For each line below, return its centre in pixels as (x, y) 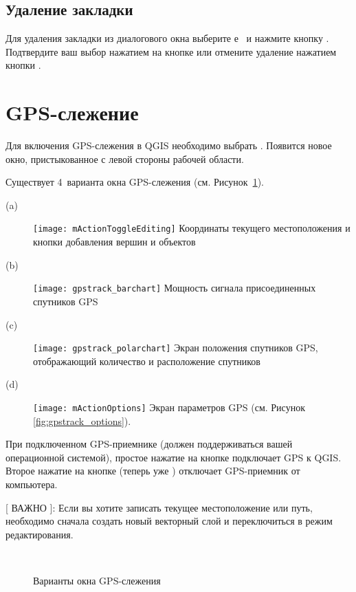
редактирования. (40, 534)
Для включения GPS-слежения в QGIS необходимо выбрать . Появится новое (169, 145)
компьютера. (32, 484)
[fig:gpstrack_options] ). (82, 420)
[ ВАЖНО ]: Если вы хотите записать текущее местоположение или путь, (159, 507)
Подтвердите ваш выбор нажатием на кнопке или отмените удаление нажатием (171, 51)
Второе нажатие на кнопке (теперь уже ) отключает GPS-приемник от (153, 471)
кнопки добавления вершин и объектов (114, 242)
